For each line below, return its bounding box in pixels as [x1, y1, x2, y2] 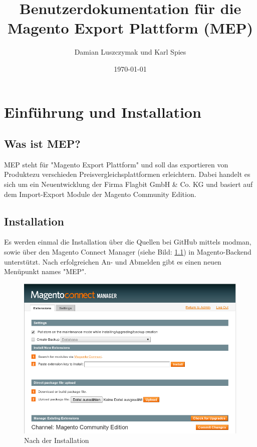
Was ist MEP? [4, 136, 81, 151]
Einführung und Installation [4, 101, 201, 122]
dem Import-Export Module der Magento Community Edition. [4, 188, 196, 199]
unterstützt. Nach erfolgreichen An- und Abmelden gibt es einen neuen [4, 256, 221, 267]
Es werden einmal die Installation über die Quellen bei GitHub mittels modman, [4, 237, 251, 247]
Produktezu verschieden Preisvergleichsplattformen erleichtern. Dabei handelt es [4, 169, 250, 179]
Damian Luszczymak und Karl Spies [74, 47, 186, 57]
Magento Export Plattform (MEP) [7, 18, 253, 38]
